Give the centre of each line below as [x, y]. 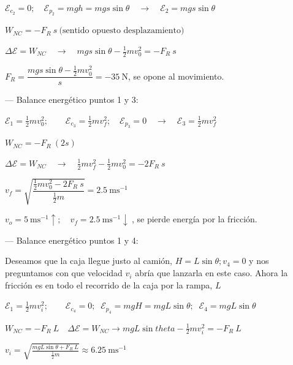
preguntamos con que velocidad [64, 273]
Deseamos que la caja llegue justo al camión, [89, 261]
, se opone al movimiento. [176, 76]
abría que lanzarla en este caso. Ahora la [211, 273]
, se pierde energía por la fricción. [194, 219]
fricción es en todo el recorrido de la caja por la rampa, [109, 284]
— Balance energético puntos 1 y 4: [72, 240]
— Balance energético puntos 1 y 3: [72, 100]
